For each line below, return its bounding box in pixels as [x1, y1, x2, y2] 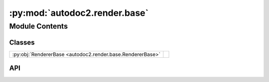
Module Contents [9, 22, 68, 31]
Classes [9, 38, 35, 46]
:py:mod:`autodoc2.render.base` [9, 7, 149, 18]
